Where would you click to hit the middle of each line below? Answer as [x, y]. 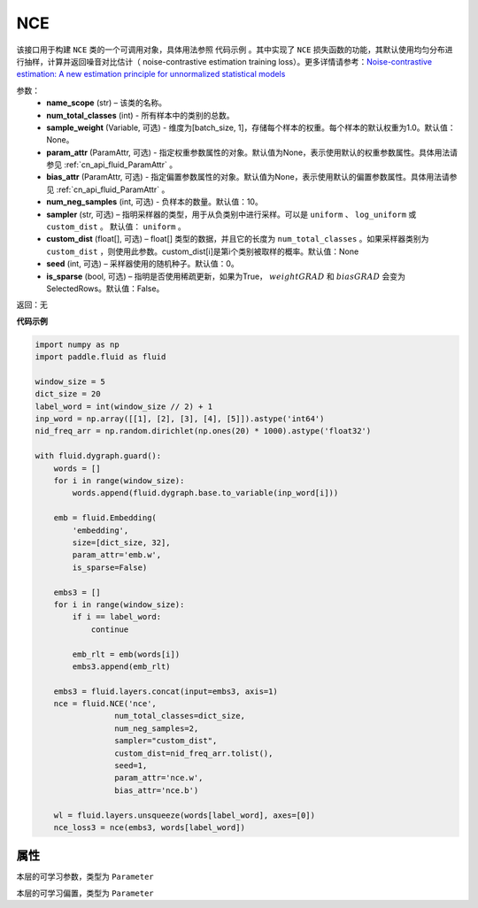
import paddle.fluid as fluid [100, 357]
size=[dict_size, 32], [122, 542]
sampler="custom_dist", [166, 741]
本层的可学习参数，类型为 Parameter [85, 877]
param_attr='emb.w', [117, 555]
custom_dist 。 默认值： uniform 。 [116, 227]
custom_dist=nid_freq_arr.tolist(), [193, 753]
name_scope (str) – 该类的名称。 [107, 103]
